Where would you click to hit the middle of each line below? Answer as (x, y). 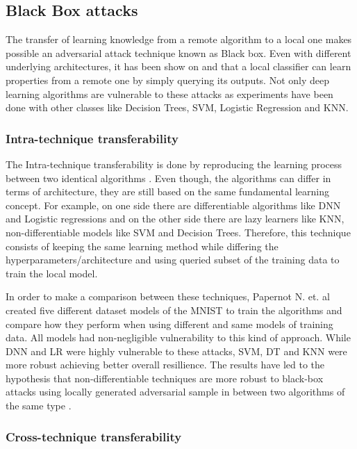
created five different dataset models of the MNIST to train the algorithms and (174, 310)
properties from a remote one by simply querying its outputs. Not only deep (168, 80)
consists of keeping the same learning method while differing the (142, 246)
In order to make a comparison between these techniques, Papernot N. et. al (168, 296)
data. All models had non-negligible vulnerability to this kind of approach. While (178, 337)
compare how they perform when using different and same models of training (169, 324)
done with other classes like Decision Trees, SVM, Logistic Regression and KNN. (177, 107)
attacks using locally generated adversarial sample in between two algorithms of (175, 392)
